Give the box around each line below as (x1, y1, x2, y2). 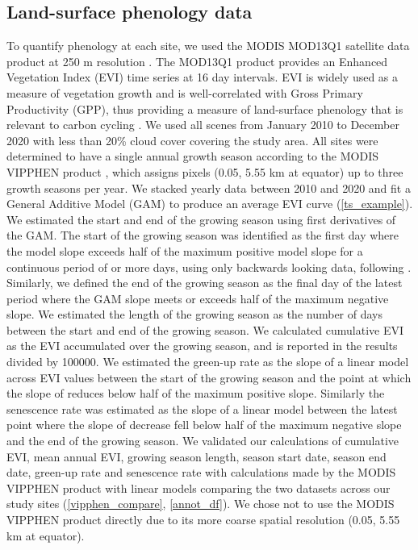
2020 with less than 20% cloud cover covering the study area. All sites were (6, 131, 378, 148)
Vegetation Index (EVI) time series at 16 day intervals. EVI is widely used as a (6, 69, 399, 85)
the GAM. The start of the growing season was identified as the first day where (6, 227, 399, 244)
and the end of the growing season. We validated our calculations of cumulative (6, 432, 399, 449)
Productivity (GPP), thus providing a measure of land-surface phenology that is (6, 100, 403, 117)
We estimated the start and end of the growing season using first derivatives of (6, 210, 396, 227)
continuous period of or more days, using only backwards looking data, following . (6, 258, 412, 275)
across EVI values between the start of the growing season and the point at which (6, 369, 412, 385)
